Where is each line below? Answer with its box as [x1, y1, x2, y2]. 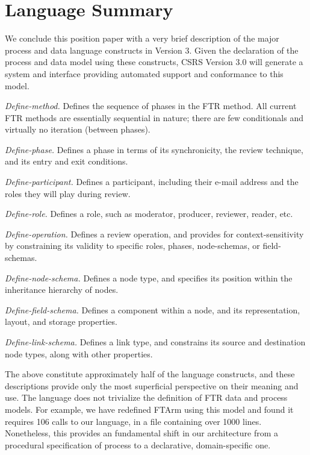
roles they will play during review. [5, 187, 131, 199]
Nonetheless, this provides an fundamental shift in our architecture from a [5, 427, 279, 439]
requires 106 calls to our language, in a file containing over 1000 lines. [5, 415, 262, 427]
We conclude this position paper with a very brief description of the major [5, 32, 279, 45]
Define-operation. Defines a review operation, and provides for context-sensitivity [5, 227, 304, 240]
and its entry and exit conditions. [5, 155, 128, 168]
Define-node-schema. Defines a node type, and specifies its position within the [5, 271, 293, 284]
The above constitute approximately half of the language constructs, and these [5, 368, 295, 380]
